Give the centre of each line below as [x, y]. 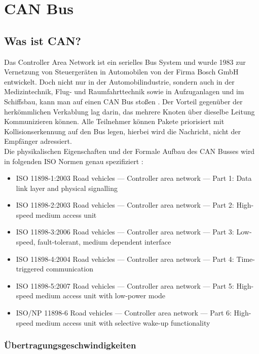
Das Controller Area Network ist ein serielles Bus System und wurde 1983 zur [125, 62]
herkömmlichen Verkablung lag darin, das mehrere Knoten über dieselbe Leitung [129, 111]
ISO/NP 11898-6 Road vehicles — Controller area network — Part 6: [124, 313]
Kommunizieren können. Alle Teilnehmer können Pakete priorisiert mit [114, 121]
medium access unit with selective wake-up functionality [123, 322]
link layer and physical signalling [67, 188]
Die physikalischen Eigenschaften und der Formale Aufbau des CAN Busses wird [129, 151]
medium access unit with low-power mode [101, 296]
